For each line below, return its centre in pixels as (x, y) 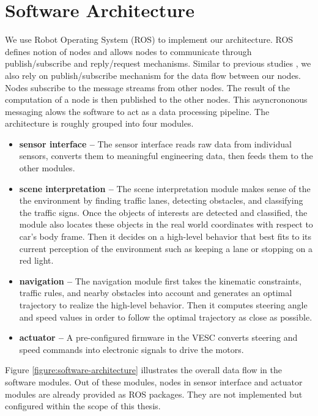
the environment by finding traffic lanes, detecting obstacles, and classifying (161, 200)
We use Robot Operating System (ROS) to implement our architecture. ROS (149, 39)
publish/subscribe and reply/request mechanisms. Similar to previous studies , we (158, 63)
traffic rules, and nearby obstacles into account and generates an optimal (156, 293)
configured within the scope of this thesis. (83, 406)
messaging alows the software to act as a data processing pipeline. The (137, 111)
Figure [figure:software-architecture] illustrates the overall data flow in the (143, 370)
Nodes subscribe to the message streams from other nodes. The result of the (147, 87)
